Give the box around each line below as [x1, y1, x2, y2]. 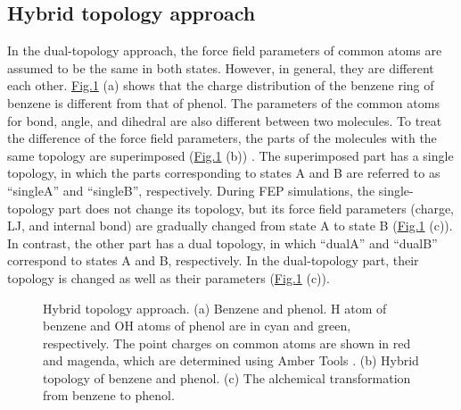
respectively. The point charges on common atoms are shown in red [43, 333, 411, 352]
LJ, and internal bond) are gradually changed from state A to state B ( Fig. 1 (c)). [7, 216, 453, 235]
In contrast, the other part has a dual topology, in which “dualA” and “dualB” [7, 233, 438, 252]
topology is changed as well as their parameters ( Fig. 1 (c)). [7, 268, 330, 287]
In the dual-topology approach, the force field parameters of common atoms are [7, 41, 442, 60]
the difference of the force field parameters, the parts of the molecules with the [7, 129, 437, 147]
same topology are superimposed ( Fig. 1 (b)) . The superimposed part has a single [7, 146, 454, 164]
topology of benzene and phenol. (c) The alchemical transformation [43, 368, 411, 387]
